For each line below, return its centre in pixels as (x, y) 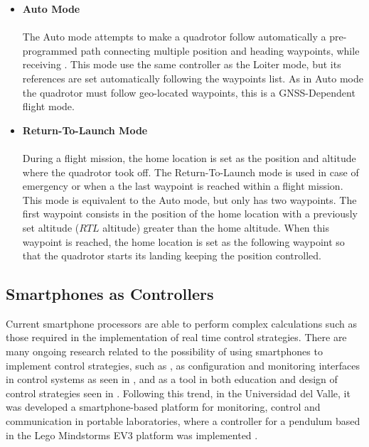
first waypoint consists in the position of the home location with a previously (190, 214)
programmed (50, 50)
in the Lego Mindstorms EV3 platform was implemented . (132, 435)
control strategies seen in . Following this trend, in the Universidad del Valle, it (178, 393)
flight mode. (48, 106)
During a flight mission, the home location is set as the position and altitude (189, 157)
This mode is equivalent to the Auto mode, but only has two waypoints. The (189, 199)
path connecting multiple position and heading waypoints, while (220, 50)
